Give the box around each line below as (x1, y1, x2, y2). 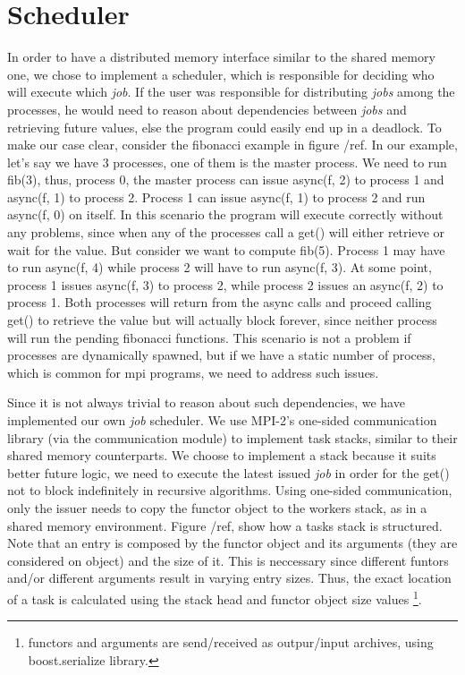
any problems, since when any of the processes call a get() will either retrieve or (7, 223, 445, 242)
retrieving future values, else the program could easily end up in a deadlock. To (7, 117, 442, 136)
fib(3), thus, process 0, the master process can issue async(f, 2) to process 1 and (7, 170, 444, 189)
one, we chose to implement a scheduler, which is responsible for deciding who (7, 64, 435, 83)
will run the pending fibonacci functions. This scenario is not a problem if (7, 328, 411, 346)
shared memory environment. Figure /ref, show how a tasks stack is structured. (7, 516, 443, 534)
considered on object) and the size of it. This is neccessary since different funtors (7, 551, 449, 569)
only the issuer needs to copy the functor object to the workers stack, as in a (7, 498, 427, 517)
